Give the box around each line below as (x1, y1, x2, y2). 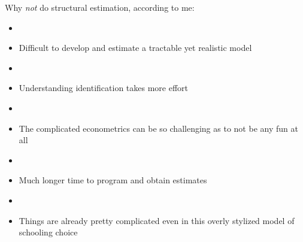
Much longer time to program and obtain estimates (19, 174, 207, 186)
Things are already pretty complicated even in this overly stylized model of (19, 214, 295, 226)
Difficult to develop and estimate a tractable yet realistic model (19, 41, 252, 54)
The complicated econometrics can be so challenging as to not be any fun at (19, 122, 298, 134)
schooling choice (19, 226, 78, 238)
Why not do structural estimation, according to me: (5, 1, 195, 13)
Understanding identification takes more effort (19, 81, 189, 94)
